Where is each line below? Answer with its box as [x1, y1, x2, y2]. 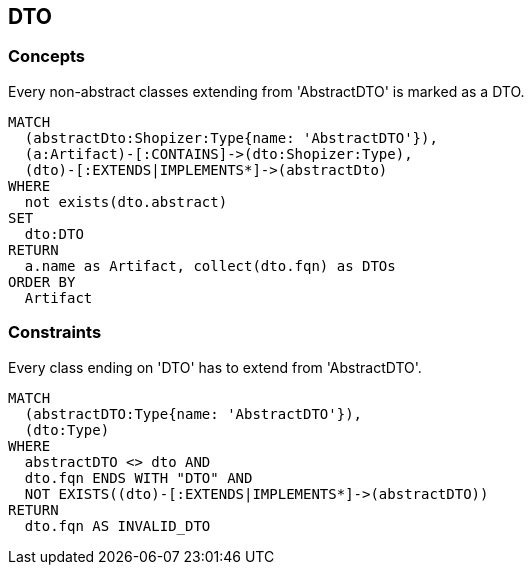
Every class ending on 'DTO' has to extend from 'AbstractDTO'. [8, 358, 422, 376]
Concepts [8, 46, 86, 67]
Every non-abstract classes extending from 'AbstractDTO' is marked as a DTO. [8, 82, 525, 100]
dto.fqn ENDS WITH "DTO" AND [24, 469, 253, 486]
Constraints [8, 322, 102, 343]
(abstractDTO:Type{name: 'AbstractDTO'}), [24, 405, 363, 422]
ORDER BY [8, 273, 76, 290]
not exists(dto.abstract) [24, 193, 228, 210]
